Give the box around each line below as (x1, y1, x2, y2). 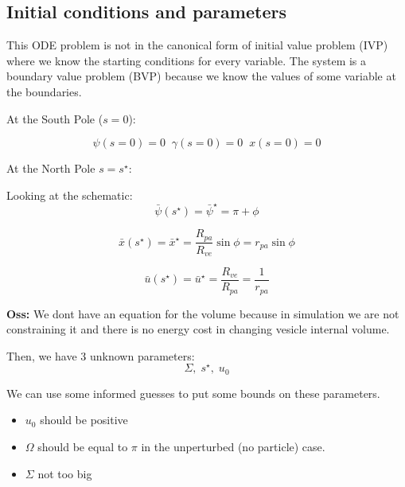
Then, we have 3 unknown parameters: (6, 347, 195, 364)
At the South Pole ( (6, 110, 103, 127)
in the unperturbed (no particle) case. (141, 438, 325, 455)
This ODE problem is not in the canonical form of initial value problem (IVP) (6, 37, 388, 53)
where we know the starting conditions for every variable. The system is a (6, 52, 367, 68)
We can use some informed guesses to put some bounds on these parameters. (6, 384, 380, 401)
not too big (37, 465, 92, 481)
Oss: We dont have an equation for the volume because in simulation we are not (6, 305, 399, 321)
